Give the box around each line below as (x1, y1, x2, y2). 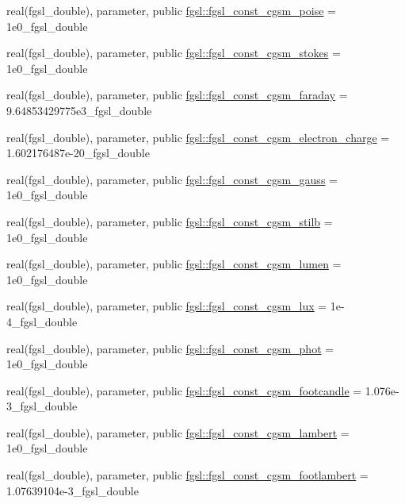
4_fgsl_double (6, 313, 78, 329)
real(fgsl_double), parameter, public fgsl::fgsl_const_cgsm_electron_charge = (6, 129, 390, 145)
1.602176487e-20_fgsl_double (6, 144, 150, 161)
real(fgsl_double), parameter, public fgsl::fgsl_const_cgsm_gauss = (6, 171, 338, 187)
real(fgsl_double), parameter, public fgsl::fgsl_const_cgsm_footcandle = (6, 382, 362, 398)
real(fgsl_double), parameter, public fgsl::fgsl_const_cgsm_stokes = (6, 44, 341, 61)
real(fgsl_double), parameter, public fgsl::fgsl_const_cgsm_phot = (6, 340, 334, 356)
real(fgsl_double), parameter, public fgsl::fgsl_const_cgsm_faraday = (6, 87, 348, 103)
